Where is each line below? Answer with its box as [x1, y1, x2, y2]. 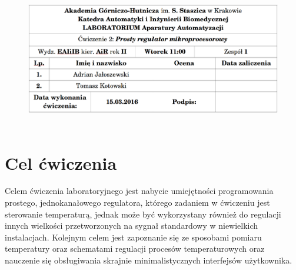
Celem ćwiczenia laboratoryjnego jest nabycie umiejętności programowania [5, 185, 274, 197]
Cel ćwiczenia [5, 150, 117, 174]
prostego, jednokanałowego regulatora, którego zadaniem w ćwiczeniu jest [5, 196, 270, 209]
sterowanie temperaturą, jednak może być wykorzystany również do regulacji [5, 208, 281, 220]
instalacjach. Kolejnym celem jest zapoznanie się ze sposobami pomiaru [5, 231, 262, 243]
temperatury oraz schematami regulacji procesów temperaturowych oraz [5, 242, 265, 255]
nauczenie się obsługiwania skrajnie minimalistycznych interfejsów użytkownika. [5, 254, 292, 266]
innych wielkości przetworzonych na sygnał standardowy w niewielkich [5, 219, 258, 232]
